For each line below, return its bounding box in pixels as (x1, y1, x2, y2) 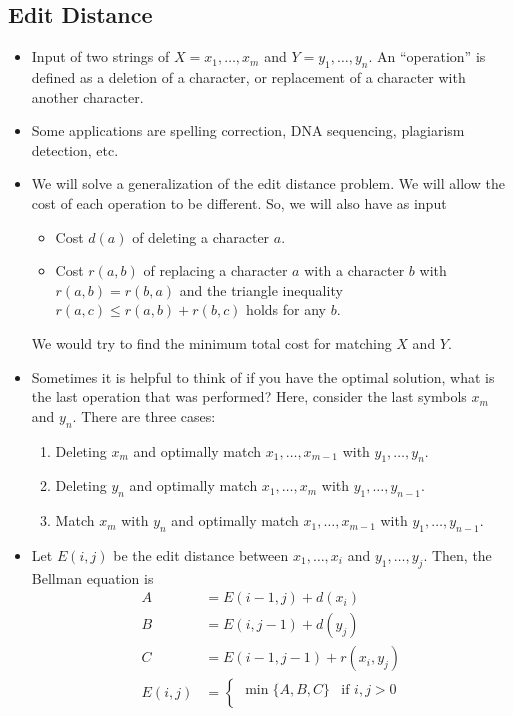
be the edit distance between (113, 544, 289, 565)
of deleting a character (132, 226, 270, 247)
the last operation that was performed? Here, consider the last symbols (31, 386, 467, 407)
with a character (304, 260, 405, 281)
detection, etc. (31, 139, 119, 160)
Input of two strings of (31, 46, 170, 67)
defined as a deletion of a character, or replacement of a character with (31, 67, 466, 87)
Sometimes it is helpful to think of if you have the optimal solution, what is (31, 366, 495, 387)
